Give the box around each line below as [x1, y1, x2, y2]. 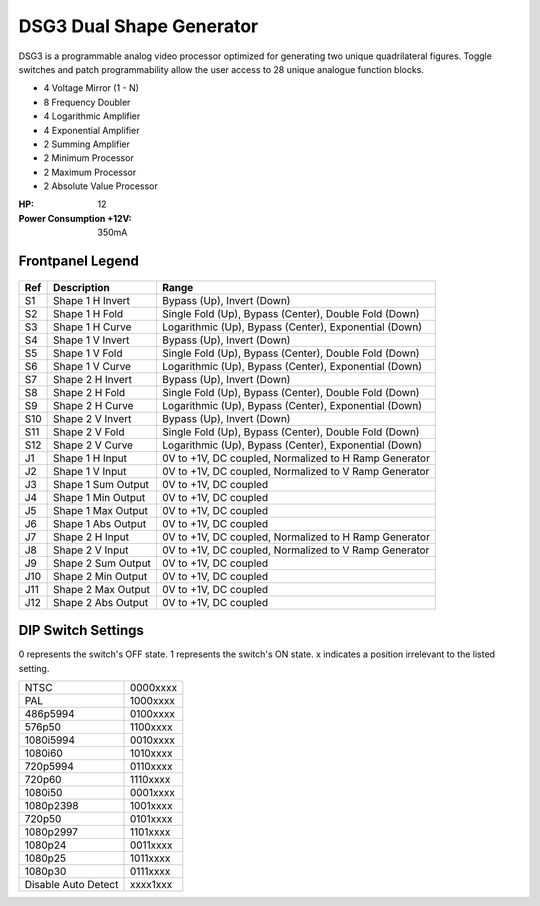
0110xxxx [129, 759, 174, 773]
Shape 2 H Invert [53, 372, 133, 386]
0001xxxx [129, 785, 175, 799]
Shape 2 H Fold [53, 385, 126, 399]
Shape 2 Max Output [53, 582, 150, 596]
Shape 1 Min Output [53, 490, 146, 504]
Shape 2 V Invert [53, 411, 132, 425]
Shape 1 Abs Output [53, 516, 147, 530]
